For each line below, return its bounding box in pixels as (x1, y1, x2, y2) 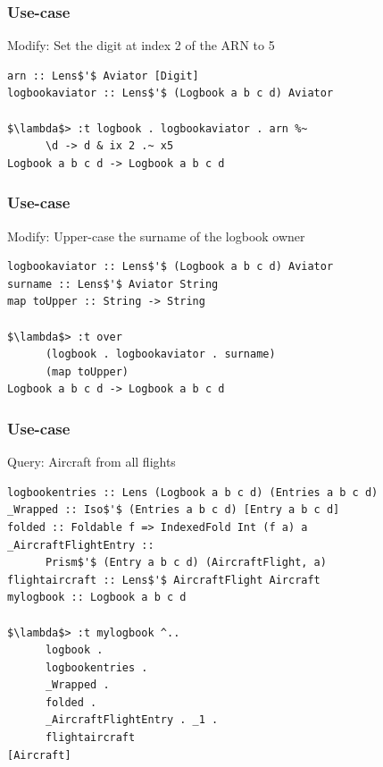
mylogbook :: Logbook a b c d (7, 591, 187, 604)
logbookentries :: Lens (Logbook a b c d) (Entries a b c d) (7, 485, 379, 499)
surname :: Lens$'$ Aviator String (7, 277, 219, 291)
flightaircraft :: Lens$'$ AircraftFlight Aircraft (7, 573, 321, 586)
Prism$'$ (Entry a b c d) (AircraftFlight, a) (45, 556, 327, 569)
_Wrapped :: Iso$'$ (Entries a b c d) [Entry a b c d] (7, 503, 340, 517)
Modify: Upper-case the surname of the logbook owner (7, 226, 305, 245)
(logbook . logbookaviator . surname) (45, 348, 276, 361)
